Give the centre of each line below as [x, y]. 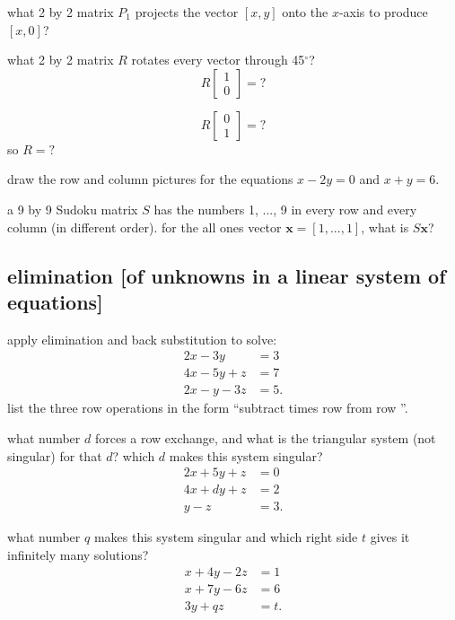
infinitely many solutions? [78, 554]
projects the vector [187, 12]
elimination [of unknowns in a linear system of [227, 275]
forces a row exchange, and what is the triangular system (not [265, 438]
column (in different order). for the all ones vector [144, 227]
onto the [305, 12]
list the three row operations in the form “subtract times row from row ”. [208, 408]
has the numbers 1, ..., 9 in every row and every [285, 209]
